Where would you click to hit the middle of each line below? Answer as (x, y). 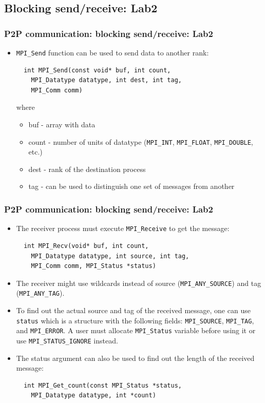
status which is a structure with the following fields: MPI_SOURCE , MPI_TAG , (135, 320)
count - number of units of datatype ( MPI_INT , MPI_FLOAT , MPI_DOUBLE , (141, 141)
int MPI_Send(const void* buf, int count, (97, 70)
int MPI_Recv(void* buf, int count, (86, 246)
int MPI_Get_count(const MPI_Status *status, (103, 385)
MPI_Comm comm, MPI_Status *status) (93, 266)
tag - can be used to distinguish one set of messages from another (131, 186)
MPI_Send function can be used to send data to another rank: (112, 52)
